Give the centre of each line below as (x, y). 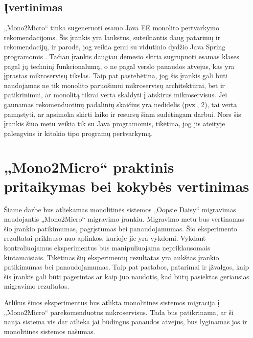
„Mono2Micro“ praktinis (89, 167)
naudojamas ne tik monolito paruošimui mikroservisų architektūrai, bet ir (115, 85)
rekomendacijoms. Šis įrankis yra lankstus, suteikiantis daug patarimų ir (112, 37)
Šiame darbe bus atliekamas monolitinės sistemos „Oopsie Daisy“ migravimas (120, 209)
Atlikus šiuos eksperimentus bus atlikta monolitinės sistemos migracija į (112, 302)
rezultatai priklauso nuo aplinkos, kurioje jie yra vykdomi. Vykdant (105, 238)
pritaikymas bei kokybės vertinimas (127, 186)
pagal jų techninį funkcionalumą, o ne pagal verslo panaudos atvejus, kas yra (119, 66)
